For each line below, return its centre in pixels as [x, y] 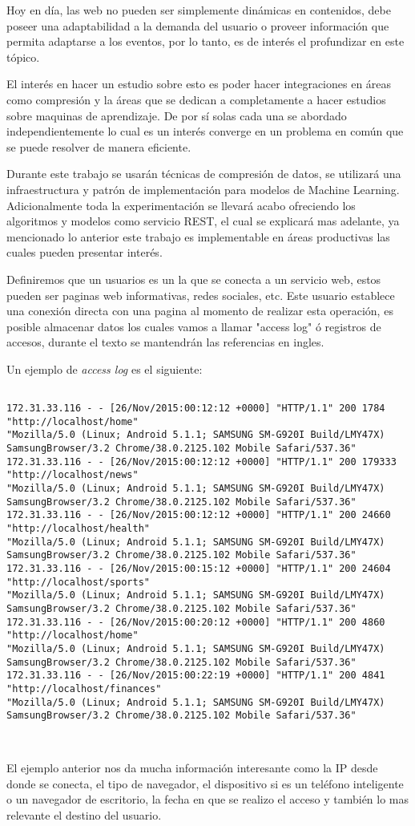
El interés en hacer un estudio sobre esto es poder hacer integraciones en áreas [199, 84]
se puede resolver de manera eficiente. [99, 146]
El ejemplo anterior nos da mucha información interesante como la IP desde [192, 768]
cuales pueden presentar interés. [85, 252]
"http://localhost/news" [73, 475]
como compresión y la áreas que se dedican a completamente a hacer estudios [196, 99]
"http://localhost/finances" [84, 688]
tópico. [23, 57]
